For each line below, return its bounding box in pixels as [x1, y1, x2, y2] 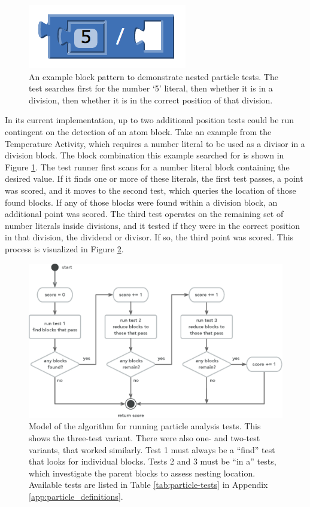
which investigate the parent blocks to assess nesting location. [29, 466, 256, 479]
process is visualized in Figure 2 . [5, 242, 124, 255]
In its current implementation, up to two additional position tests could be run [5, 114, 294, 126]
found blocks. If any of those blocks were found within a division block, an [5, 196, 278, 208]
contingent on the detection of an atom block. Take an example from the [5, 125, 272, 138]
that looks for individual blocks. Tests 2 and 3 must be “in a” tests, [29, 455, 276, 468]
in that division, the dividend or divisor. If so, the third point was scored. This [5, 231, 294, 243]
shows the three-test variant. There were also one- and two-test [29, 432, 260, 444]
